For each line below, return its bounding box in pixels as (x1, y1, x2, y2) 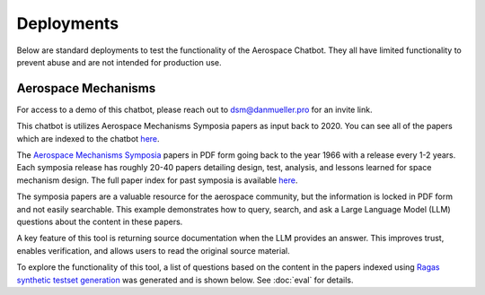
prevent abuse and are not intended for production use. (16, 56, 222, 67)
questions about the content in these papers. (16, 216, 183, 227)
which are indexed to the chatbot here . (16, 133, 161, 143)
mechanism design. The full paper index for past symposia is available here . (16, 175, 298, 186)
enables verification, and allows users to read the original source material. (16, 245, 291, 256)
